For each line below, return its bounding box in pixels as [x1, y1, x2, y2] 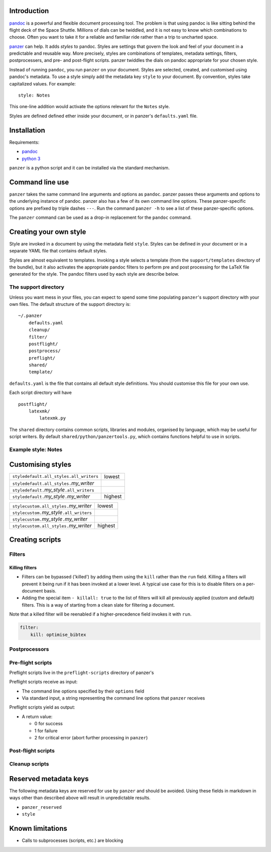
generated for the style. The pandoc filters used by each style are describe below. [9, 271, 179, 277]
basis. [44, 588, 57, 594]
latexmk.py [39, 415, 66, 421]
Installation [9, 126, 45, 134]
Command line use [9, 178, 69, 186]
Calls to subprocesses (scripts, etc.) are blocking [22, 837, 123, 843]
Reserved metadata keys [9, 775, 89, 783]
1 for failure [34, 727, 58, 734]
